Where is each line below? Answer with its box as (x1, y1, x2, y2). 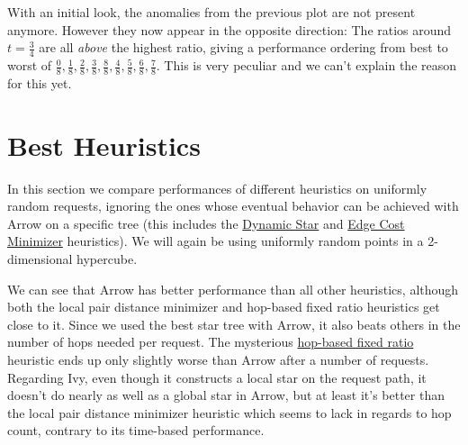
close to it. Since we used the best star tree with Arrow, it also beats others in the (7, 314, 461, 333)
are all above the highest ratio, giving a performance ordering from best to (39, 38, 448, 57)
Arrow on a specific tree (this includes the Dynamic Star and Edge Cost (7, 213, 405, 232)
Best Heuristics (7, 126, 201, 163)
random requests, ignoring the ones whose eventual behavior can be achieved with (7, 196, 459, 215)
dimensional (7, 249, 73, 268)
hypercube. (76, 249, 138, 268)
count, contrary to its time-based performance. (7, 421, 265, 440)
